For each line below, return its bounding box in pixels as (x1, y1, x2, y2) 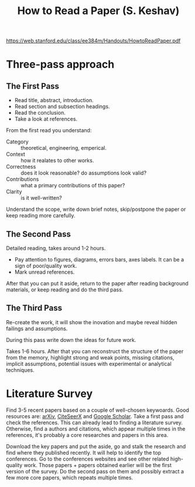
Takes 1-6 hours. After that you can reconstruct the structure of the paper (6, 348, 184, 355)
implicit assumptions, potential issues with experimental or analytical (6, 360, 172, 367)
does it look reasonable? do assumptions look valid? (20, 169, 147, 177)
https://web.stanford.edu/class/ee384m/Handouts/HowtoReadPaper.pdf (6, 37, 181, 45)
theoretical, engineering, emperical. (20, 145, 107, 152)
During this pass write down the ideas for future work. (6, 336, 136, 343)
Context (6, 151, 25, 158)
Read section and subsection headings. (14, 103, 110, 110)
